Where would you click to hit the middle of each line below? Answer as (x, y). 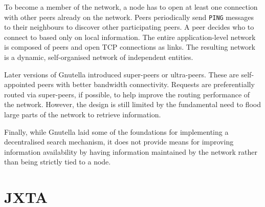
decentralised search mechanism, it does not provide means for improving (119, 142)
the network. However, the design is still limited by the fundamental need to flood (132, 104)
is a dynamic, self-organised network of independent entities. (99, 57)
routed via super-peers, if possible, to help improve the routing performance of (127, 94)
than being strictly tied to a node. (58, 162)
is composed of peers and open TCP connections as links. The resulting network (130, 47)
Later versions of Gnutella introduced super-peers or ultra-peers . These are (122, 74)
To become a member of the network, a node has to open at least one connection (131, 7)
